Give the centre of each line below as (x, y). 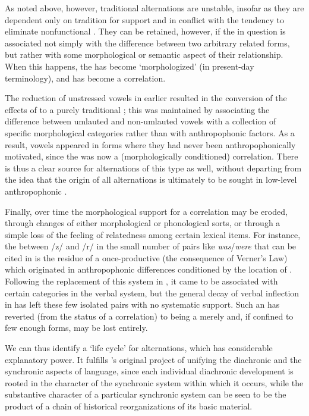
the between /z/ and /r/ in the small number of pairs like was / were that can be (151, 246)
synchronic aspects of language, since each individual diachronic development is (149, 371)
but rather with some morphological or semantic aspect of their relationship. (144, 54)
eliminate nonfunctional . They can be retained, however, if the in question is (145, 31)
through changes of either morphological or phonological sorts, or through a (143, 223)
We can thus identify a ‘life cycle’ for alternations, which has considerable (139, 348)
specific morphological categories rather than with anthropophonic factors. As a (150, 132)
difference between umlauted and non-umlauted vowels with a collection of (141, 121)
